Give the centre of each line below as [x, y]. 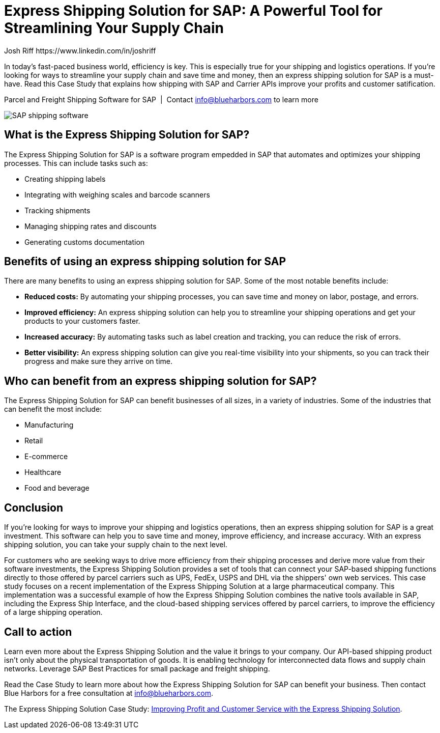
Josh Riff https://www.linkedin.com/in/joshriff [80, 50]
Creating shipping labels [65, 179]
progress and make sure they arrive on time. [98, 361]
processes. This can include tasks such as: [76, 163]
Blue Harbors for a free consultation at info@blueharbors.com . [109, 693]
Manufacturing [49, 425]
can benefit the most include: [53, 409]
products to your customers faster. [82, 321]
